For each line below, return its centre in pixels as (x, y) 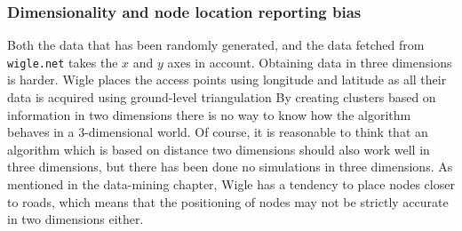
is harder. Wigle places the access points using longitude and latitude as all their (227, 80)
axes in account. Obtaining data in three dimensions (310, 62)
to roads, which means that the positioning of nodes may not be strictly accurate (228, 201)
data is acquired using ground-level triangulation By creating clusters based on (222, 97)
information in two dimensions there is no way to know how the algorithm (209, 114)
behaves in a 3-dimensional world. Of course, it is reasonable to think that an (218, 132)
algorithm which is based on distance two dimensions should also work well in (219, 149)
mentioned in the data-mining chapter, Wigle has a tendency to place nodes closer (231, 184)
